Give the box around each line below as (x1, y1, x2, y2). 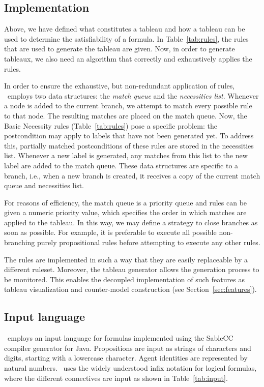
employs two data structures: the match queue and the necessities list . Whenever (7, 90, 259, 101)
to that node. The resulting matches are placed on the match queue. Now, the (4, 110, 247, 121)
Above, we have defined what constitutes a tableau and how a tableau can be (4, 23, 245, 34)
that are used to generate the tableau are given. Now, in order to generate (4, 43, 235, 54)
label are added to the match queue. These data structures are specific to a (4, 160, 239, 170)
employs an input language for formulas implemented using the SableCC (7, 333, 233, 343)
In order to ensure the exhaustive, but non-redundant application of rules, (4, 80, 235, 91)
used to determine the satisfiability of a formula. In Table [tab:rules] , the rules (4, 33, 249, 44)
